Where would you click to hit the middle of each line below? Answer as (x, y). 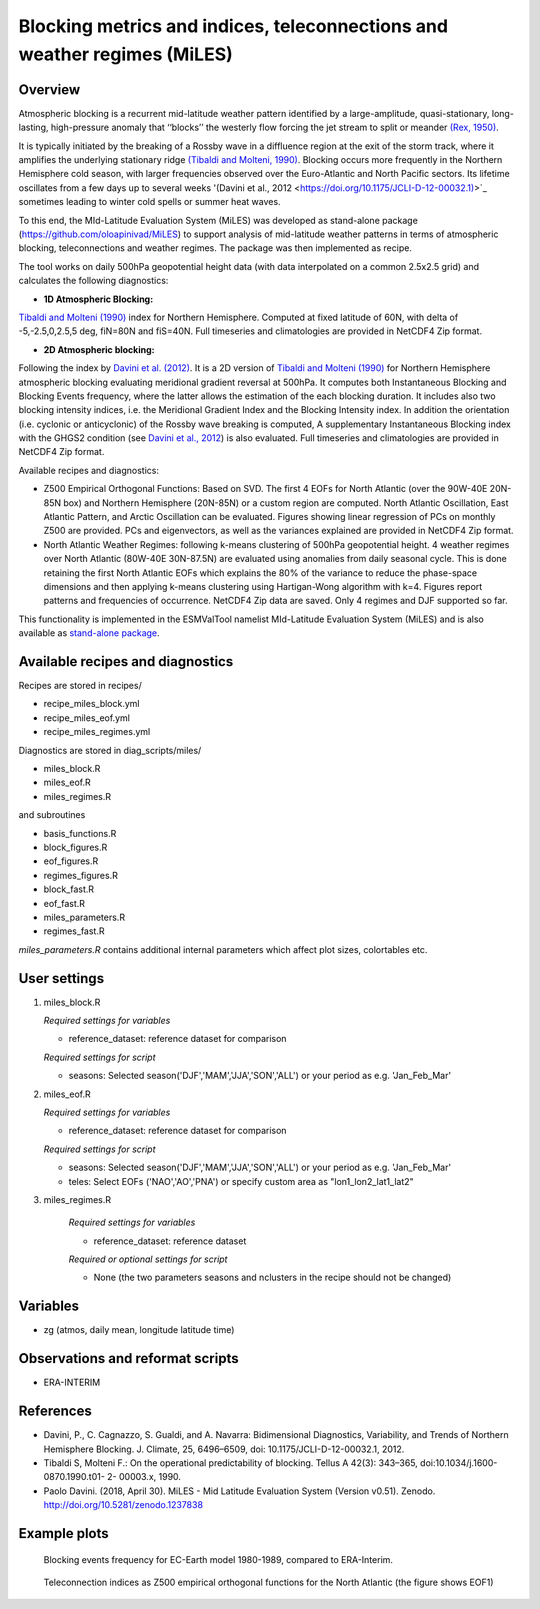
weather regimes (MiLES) (126, 54)
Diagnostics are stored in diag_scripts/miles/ (110, 750)
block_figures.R (75, 847)
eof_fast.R (64, 903)
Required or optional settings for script (148, 1259)
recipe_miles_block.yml (91, 704)
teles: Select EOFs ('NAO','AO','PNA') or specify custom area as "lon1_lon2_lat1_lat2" (241, 1181)
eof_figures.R (71, 861)
